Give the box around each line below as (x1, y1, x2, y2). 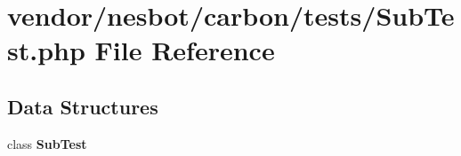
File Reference (94, 32, 275, 68)
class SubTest (7, 134, 87, 152)
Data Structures (7, 92, 158, 120)
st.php (7, 32, 85, 68)
